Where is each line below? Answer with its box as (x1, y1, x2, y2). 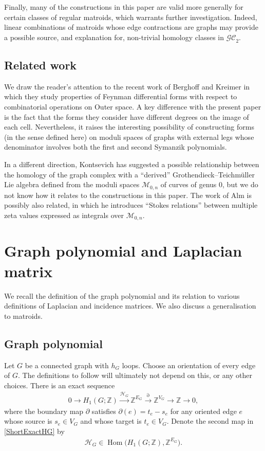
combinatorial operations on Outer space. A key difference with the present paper (4, 101, 261, 112)
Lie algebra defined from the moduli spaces (4, 179, 140, 190)
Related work (4, 57, 77, 73)
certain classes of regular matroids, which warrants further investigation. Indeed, (4, 11, 257, 22)
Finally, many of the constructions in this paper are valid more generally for (4, 2, 243, 12)
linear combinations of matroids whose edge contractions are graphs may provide (4, 22, 258, 32)
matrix (4, 260, 53, 281)
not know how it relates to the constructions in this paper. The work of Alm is (4, 189, 252, 200)
